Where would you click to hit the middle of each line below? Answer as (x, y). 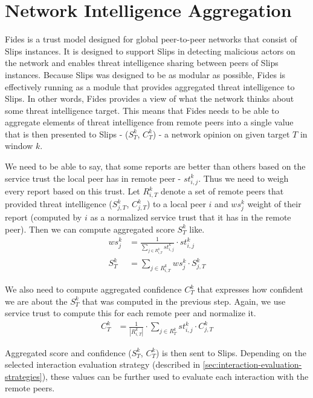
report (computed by (44, 217)
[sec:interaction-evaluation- (252, 364)
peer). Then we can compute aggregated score (90, 229)
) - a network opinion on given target (221, 134)
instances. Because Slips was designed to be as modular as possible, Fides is (145, 74)
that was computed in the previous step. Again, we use (184, 301)
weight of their (274, 204)
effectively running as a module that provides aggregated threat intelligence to (150, 86)
